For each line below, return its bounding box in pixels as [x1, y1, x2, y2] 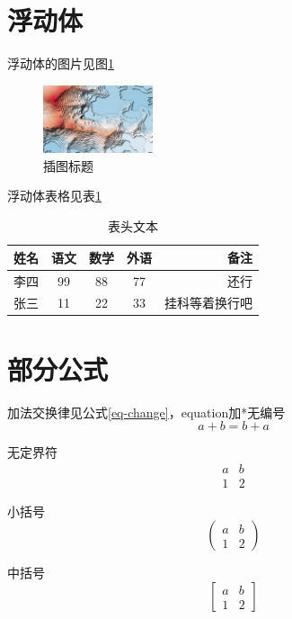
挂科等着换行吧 [164, 293, 252, 312]
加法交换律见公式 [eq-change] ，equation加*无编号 [7, 402, 286, 421]
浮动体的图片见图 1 [7, 54, 114, 73]
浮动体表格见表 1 [7, 186, 102, 205]
